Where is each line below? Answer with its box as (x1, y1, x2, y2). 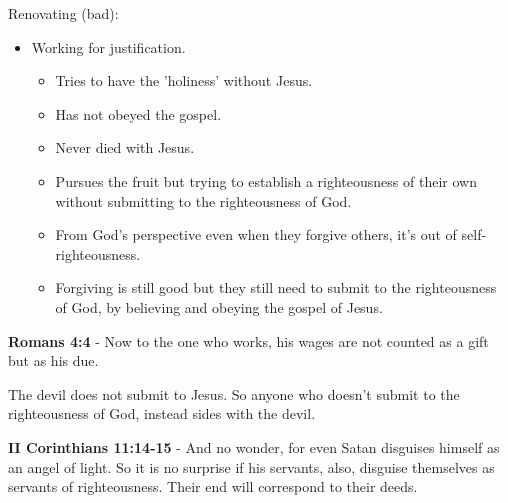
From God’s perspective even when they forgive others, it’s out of (55, 224, 457, 245)
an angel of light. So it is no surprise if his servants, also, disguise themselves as (8, 456, 495, 477)
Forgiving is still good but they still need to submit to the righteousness (55, 277, 497, 298)
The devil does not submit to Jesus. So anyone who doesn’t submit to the (8, 383, 460, 404)
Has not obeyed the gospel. (55, 103, 222, 124)
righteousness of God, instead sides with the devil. (8, 403, 316, 424)
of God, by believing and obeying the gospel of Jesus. (55, 296, 383, 317)
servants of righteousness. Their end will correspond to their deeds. (8, 476, 418, 497)
